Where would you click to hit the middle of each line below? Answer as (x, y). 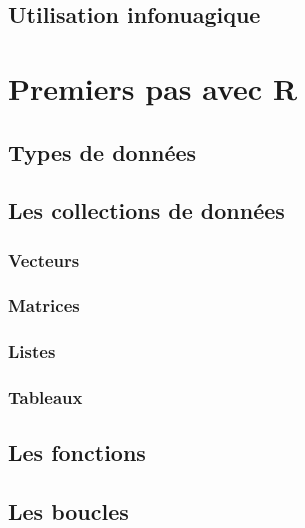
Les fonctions (77, 452)
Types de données (102, 151)
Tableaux (45, 397)
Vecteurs (44, 259)
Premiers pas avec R (153, 87)
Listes (32, 351)
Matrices (44, 305)
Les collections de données (146, 210)
